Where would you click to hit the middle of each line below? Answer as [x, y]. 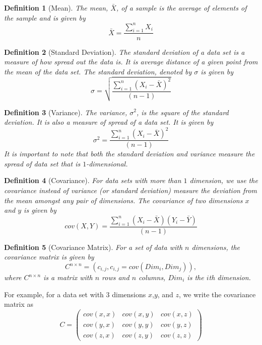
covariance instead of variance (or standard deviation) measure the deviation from [131, 190]
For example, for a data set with [54, 294]
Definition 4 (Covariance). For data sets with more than [93, 180]
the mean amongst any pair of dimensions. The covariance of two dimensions [123, 200]
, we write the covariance [217, 294]
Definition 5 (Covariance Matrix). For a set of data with [93, 247]
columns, [152, 277]
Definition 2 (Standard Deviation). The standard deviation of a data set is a [124, 52]
